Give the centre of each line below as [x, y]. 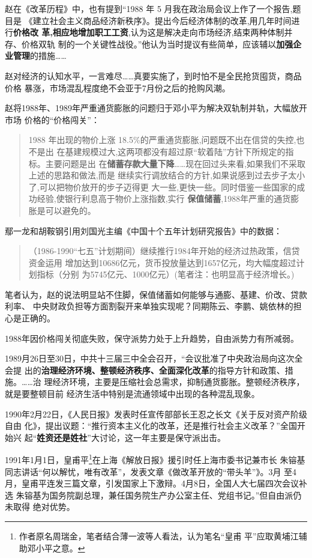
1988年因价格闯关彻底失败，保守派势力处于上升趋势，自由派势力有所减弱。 [152, 338]
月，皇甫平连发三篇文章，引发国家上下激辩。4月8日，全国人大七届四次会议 [152, 483]
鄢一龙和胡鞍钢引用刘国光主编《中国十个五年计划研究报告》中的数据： [143, 230]
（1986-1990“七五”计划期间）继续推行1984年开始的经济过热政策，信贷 [164, 251]
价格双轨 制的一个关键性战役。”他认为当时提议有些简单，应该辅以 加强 [157, 44]
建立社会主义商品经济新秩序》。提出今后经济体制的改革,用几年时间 [162, 20]
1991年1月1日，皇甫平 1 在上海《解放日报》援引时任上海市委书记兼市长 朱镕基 [155, 459]
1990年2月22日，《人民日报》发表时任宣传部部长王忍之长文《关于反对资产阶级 [156, 414]
